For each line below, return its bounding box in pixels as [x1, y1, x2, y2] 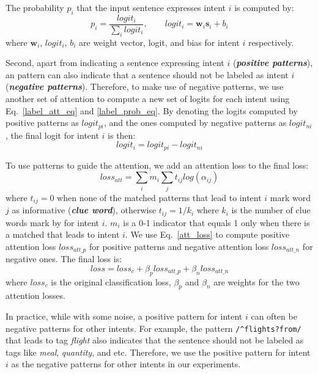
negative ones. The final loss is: [6, 252, 122, 265]
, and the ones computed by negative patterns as [104, 116, 287, 129]
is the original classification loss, [51, 275, 171, 288]
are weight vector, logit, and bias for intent [79, 35, 240, 48]
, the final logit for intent [6, 128, 99, 141]
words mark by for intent [6, 216, 100, 229]
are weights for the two [213, 275, 300, 288]
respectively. [248, 35, 294, 48]
